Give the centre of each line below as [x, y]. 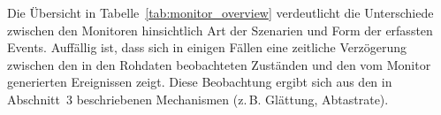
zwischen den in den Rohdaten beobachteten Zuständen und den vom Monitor [219, 64]
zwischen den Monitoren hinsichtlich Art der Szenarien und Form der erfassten [220, 30]
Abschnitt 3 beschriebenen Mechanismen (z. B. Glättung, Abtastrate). [198, 99]
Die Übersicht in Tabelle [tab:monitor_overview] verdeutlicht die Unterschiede [220, 12]
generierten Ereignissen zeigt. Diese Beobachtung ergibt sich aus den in [200, 82]
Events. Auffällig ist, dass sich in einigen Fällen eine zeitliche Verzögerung [207, 47]
